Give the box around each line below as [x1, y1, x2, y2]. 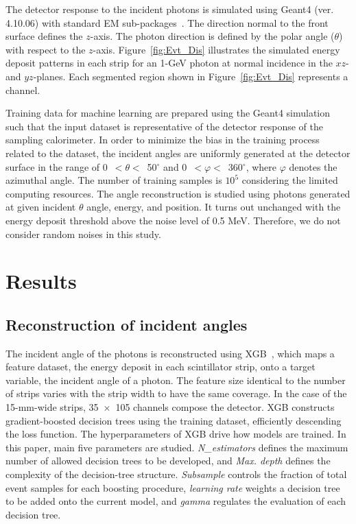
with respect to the [5, 42, 86, 56]
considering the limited [241, 173, 338, 187]
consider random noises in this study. [5, 226, 161, 241]
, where [246, 159, 277, 174]
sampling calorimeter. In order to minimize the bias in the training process [5, 132, 320, 147]
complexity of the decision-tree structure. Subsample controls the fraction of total [5, 467, 347, 481]
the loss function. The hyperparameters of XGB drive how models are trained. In [5, 427, 346, 441]
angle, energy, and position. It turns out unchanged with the [86, 200, 341, 214]
